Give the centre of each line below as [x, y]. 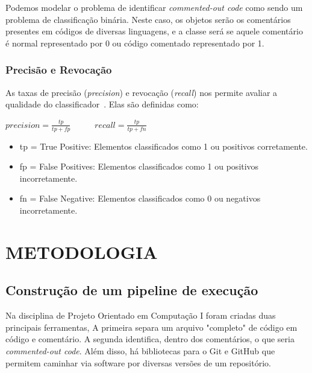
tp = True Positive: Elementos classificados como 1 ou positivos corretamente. [164, 146]
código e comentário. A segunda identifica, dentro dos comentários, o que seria [150, 339]
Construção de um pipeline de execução [132, 290]
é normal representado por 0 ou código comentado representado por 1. [135, 43]
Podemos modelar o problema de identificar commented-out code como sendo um [154, 7]
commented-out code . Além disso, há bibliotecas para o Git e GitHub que [140, 350]
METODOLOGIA [82, 251]
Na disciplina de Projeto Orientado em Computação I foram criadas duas [141, 315]
